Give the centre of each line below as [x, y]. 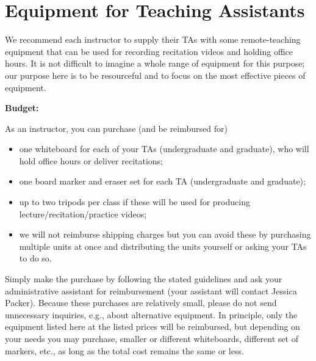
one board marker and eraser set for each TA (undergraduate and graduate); [162, 181]
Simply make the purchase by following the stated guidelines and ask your [144, 279]
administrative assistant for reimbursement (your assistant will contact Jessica [151, 290]
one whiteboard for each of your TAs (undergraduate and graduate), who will [164, 149]
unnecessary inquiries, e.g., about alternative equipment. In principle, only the [151, 314]
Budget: [22, 108]
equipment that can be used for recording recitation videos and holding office [149, 51]
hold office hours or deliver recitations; [91, 160]
